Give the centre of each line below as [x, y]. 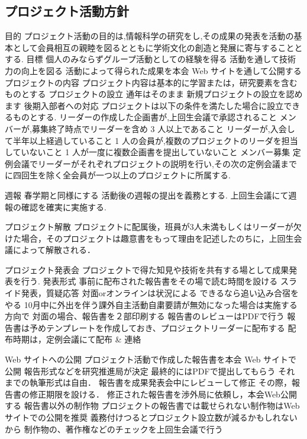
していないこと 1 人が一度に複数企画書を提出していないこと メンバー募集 [148, 152]
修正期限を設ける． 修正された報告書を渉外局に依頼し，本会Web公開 [163, 394]
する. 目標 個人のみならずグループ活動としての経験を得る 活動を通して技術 [150, 59]
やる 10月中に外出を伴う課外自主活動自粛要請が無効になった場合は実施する [151, 304]
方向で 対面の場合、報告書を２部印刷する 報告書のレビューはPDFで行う [145, 316]
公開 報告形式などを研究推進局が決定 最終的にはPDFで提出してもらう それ [150, 371]
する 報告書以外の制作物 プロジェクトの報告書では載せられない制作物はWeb [152, 406]
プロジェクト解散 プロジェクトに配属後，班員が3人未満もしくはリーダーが [149, 227]
